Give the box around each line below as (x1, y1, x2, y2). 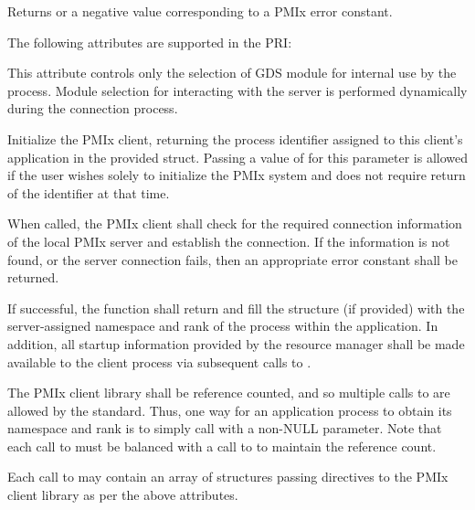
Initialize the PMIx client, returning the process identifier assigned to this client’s (7, 129, 463, 148)
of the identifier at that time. (7, 183, 170, 202)
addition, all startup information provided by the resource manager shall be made (7, 334, 465, 353)
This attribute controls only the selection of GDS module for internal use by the (7, 63, 457, 82)
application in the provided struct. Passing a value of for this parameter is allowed (7, 147, 469, 166)
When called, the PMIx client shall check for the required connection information (7, 214, 462, 233)
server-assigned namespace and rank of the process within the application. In (7, 316, 438, 335)
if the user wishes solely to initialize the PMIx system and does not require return (7, 165, 466, 185)
